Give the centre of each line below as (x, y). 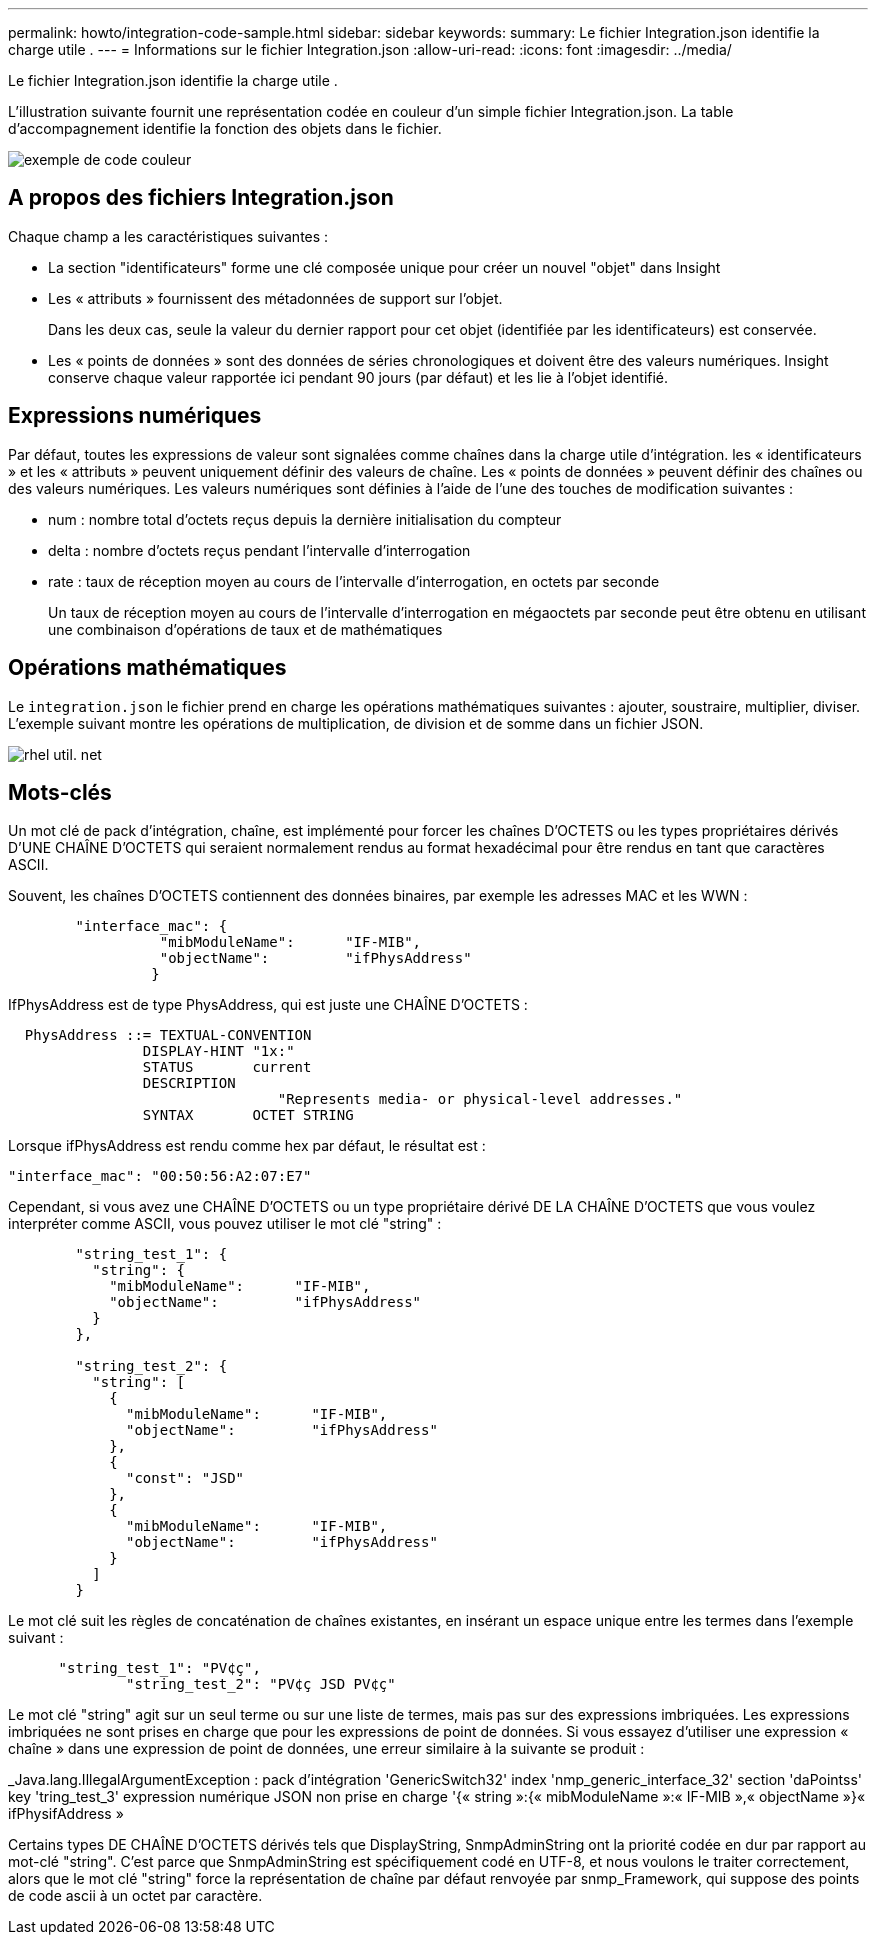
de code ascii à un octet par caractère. (135, 1896)
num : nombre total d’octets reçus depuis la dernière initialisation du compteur (305, 519)
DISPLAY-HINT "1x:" (218, 1051)
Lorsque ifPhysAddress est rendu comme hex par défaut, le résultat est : (247, 1146)
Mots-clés (60, 792)
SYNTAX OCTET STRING (248, 1115)
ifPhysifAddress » (66, 1814)
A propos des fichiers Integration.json (201, 198)
